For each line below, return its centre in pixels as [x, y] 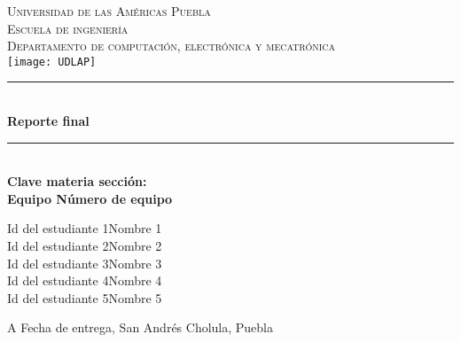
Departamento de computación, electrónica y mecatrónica [172, 46]
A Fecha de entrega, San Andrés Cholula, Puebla [141, 327]
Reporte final [48, 121]
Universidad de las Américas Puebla [109, 11]
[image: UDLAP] [52, 62]
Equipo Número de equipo [90, 198]
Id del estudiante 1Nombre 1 [85, 228]
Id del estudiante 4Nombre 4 [85, 280]
